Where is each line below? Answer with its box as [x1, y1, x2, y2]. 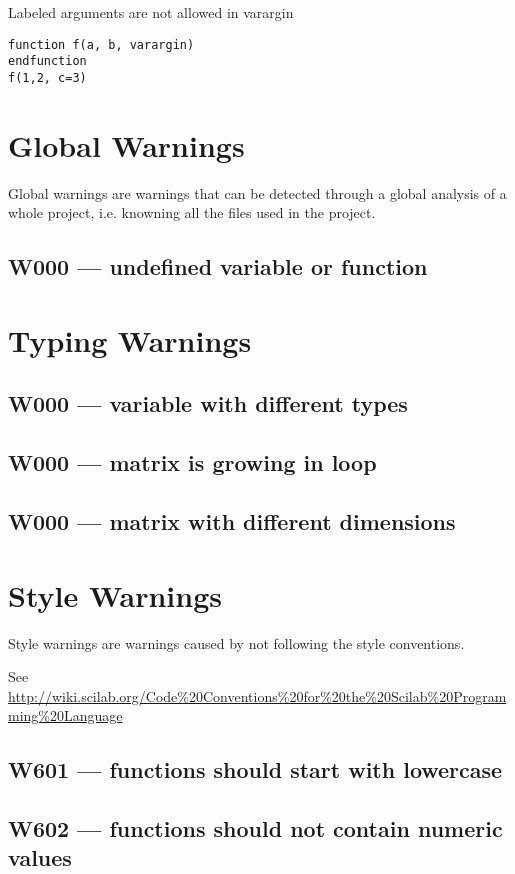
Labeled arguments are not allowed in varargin [8, 2, 294, 22]
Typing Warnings [8, 319, 252, 360]
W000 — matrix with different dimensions [8, 505, 456, 536]
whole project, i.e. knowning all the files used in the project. [8, 202, 376, 223]
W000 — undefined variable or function [8, 251, 428, 282]
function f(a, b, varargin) [8, 37, 195, 52]
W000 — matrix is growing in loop [8, 447, 377, 478]
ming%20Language [8, 705, 123, 726]
